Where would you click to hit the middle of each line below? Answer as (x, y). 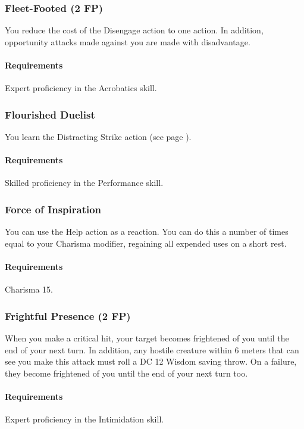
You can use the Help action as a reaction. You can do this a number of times (147, 231)
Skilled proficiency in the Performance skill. (84, 183)
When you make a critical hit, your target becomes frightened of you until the (147, 338)
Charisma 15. (29, 289)
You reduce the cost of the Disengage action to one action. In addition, (134, 30)
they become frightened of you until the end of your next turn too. (126, 373)
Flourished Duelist (50, 114)
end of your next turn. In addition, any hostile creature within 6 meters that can (152, 349)
